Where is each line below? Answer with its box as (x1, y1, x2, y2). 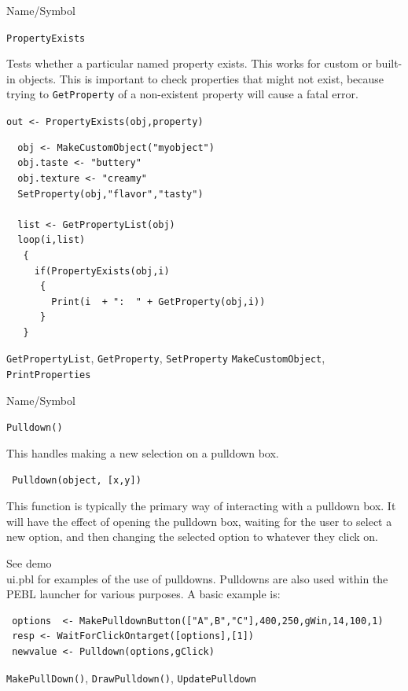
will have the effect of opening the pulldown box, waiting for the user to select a (6, 513, 392, 529)
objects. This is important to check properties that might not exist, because (19, 70, 384, 86)
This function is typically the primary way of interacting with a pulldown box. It (6, 498, 396, 514)
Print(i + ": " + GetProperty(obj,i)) (51, 296, 266, 307)
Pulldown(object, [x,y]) (12, 474, 142, 486)
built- (375, 55, 402, 72)
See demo (6, 555, 52, 571)
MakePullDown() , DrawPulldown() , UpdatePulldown (6, 669, 256, 685)
